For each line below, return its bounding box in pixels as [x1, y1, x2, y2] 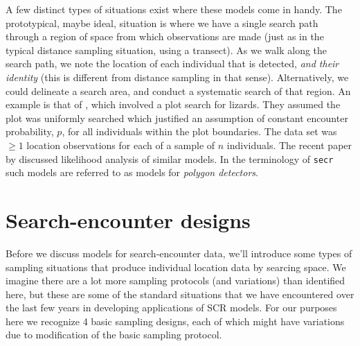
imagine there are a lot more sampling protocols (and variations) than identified [6, 273, 345, 288]
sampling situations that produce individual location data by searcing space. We [6, 259, 346, 274]
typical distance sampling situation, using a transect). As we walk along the [6, 42, 327, 57]
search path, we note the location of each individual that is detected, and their [6, 56, 339, 71]
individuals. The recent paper [226, 137, 352, 152]
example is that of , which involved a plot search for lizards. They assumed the [6, 97, 341, 112]
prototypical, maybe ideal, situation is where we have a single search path [6, 15, 318, 30]
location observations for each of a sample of [26, 137, 215, 152]
